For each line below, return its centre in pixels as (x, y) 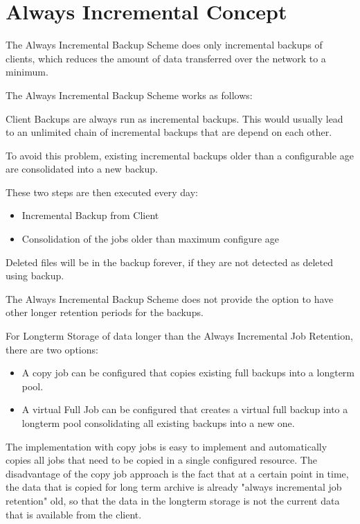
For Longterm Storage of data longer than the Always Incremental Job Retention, (179, 336)
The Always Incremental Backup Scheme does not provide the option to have (170, 298)
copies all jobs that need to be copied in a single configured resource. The (161, 460)
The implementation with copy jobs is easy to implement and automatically (166, 446)
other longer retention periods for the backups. (105, 312)
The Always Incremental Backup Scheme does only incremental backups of (164, 45)
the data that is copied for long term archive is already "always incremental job (174, 487)
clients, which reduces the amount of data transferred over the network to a (166, 58)
